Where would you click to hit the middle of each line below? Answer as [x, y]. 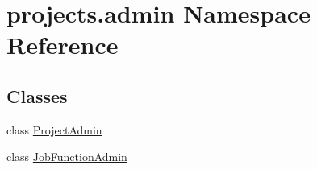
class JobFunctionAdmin [67, 157]
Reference [63, 45]
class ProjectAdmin [54, 129]
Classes [37, 95]
